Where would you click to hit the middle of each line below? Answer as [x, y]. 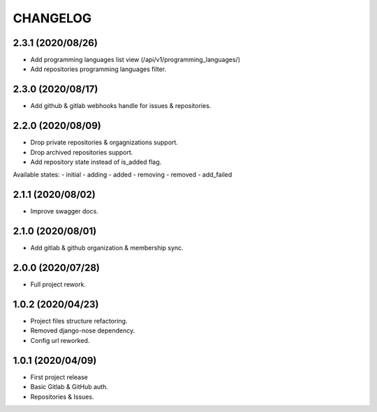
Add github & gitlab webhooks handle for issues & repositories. [121, 106]
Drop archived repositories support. [82, 152]
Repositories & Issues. [62, 397]
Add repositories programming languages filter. [98, 69]
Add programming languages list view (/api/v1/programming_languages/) [135, 60]
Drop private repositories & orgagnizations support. [104, 142]
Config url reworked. [60, 340]
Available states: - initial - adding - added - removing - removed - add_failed [123, 175]
